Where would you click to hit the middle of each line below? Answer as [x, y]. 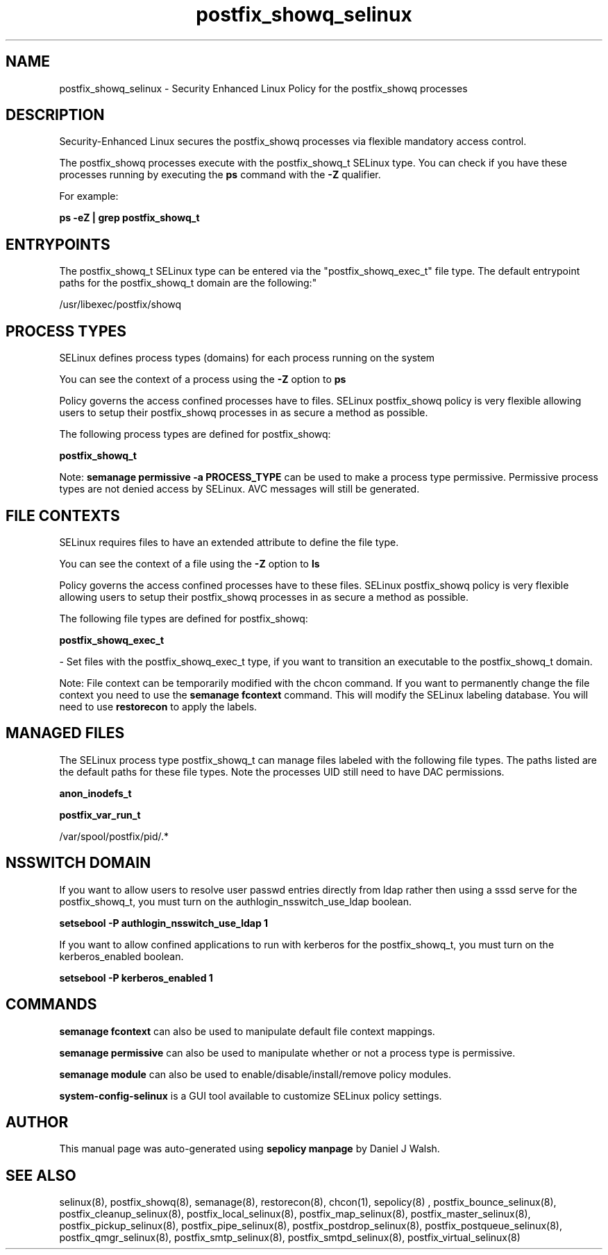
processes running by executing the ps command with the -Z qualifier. [220, 175]
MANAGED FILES [65, 733]
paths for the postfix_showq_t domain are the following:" [188, 283]
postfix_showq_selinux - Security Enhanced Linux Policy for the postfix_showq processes [263, 88]
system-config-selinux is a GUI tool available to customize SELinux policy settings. [251, 1095]
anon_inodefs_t [95, 793]
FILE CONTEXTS [63, 515]
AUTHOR [37, 1122]
